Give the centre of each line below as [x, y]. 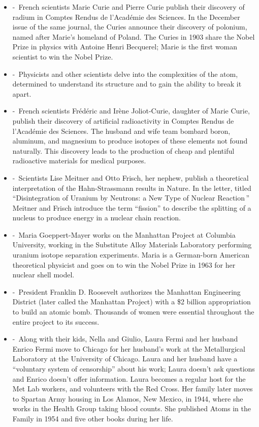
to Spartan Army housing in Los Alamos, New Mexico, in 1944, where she [128, 398]
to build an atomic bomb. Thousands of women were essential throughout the [133, 312]
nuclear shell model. [43, 275]
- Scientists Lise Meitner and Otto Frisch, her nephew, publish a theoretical [131, 177]
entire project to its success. [56, 321]
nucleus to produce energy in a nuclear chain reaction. [96, 218]
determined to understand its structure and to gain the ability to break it [127, 84]
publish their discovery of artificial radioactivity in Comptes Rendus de [123, 120]
